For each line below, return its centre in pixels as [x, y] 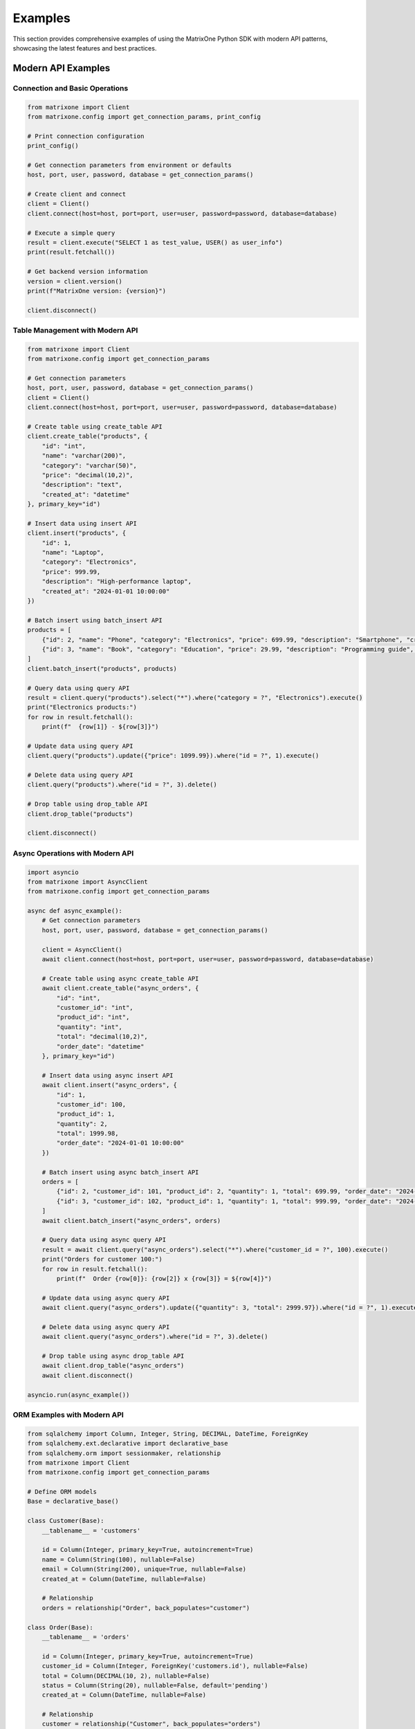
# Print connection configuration [86, 136]
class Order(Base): [60, 1627]
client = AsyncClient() [82, 950]
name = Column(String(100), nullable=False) [119, 1559]
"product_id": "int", [93, 1017]
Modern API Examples [62, 68]
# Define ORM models [62, 1492]
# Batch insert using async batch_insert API [120, 1172]
